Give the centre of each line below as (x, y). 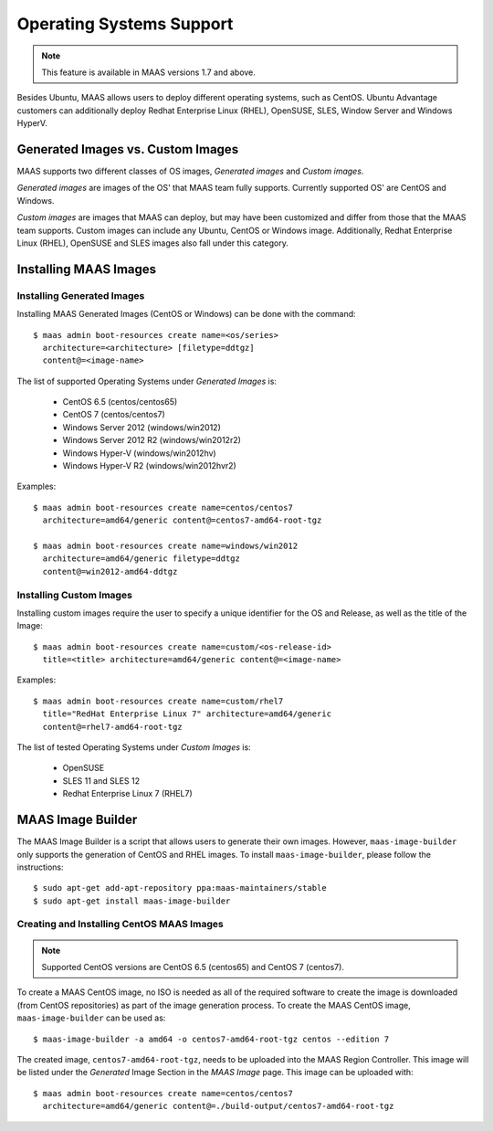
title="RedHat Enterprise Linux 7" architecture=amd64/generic (187, 714)
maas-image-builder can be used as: (91, 1018)
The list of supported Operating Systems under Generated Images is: (147, 381)
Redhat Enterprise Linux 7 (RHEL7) (128, 794)
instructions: (40, 867)
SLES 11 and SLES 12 (101, 780)
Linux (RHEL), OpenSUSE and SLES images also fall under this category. (153, 243)
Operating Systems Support (125, 24)
